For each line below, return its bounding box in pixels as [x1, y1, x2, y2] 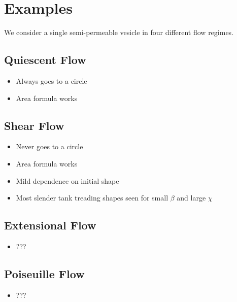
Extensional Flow [4, 217, 96, 233]
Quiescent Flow [4, 52, 86, 68]
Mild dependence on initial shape [16, 175, 119, 186]
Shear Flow [4, 117, 64, 133]
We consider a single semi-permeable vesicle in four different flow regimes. [4, 27, 234, 38]
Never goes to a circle [16, 141, 83, 152]
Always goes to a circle [16, 75, 87, 86]
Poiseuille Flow [4, 265, 85, 281]
